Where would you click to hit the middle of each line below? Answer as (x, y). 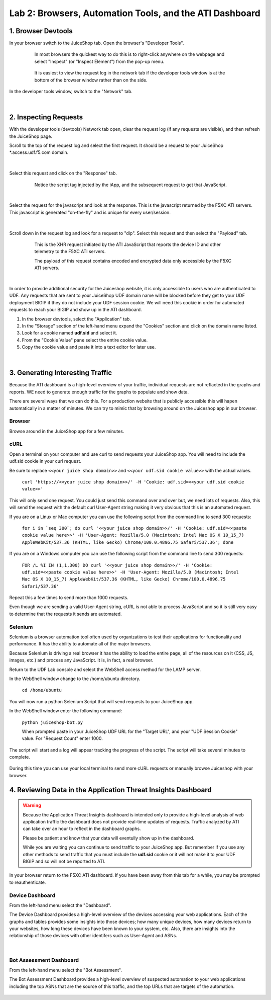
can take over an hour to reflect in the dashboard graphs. (82, 829)
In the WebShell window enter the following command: (66, 711)
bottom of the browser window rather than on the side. (91, 80)
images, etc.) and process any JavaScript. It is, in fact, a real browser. (81, 660)
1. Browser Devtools (41, 31)
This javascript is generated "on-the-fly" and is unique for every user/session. (90, 212)
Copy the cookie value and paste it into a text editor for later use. (89, 347)
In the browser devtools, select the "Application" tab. (77, 319)
